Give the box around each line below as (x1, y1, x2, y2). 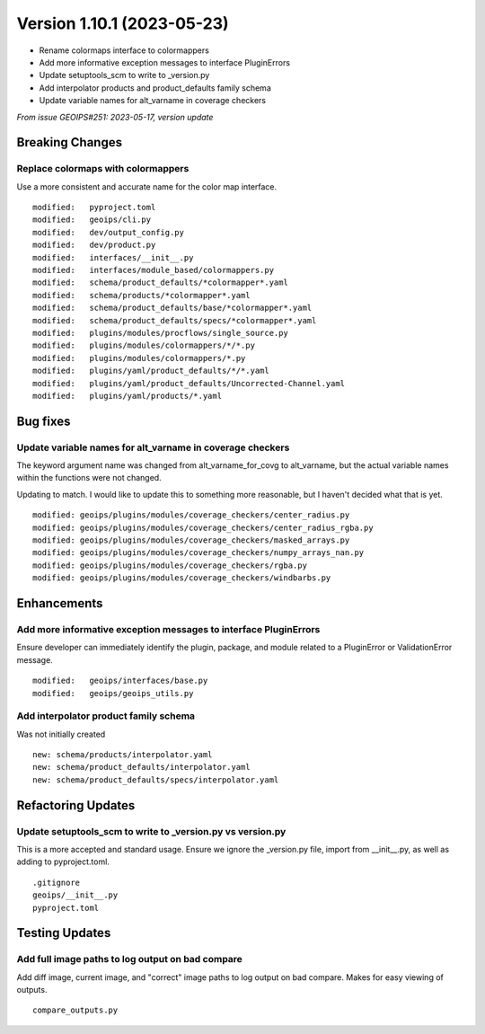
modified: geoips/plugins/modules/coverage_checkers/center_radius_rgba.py (32, 522, 374, 533)
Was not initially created (16, 729, 106, 739)
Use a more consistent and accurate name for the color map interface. (16, 181, 278, 192)
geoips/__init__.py (32, 890, 119, 900)
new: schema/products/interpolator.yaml (32, 750, 213, 760)
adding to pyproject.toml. (16, 856, 110, 867)
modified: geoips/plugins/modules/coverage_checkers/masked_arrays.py (32, 535, 350, 545)
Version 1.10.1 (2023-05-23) (16, 13, 229, 33)
